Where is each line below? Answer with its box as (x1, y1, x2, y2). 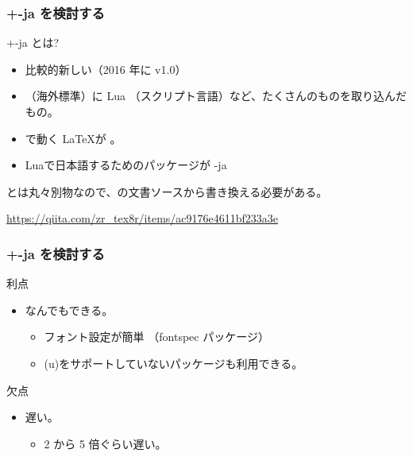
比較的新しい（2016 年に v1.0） (25, 60, 187, 77)
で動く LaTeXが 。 (25, 130, 122, 146)
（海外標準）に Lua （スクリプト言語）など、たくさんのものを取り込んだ (25, 87, 407, 104)
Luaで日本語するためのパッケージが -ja (25, 157, 227, 173)
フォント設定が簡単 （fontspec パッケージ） (44, 328, 269, 345)
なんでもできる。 (25, 301, 114, 318)
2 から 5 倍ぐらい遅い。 (44, 435, 167, 451)
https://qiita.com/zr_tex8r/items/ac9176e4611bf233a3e (6, 210, 279, 227)
